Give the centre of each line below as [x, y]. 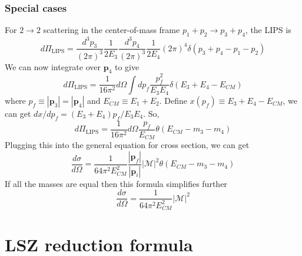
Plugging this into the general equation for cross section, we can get [127, 145]
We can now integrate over [53, 66]
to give [127, 66]
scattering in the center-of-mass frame [112, 30]
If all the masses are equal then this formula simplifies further [116, 183]
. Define [173, 100]
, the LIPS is [268, 30]
